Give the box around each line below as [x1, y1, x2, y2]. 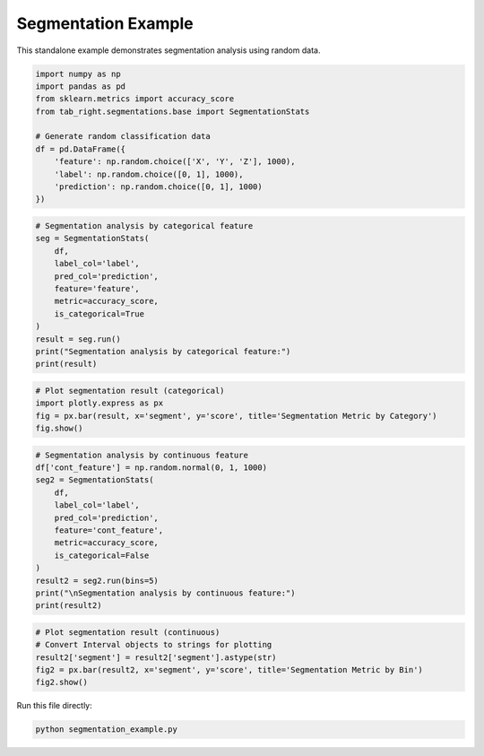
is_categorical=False [54, 550, 150, 560]
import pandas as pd [35, 81, 125, 91]
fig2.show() [35, 677, 89, 688]
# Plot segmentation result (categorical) [35, 386, 225, 395]
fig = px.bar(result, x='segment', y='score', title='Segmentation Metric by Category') [35, 411, 438, 421]
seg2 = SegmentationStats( [35, 475, 154, 485]
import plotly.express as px [35, 398, 164, 408]
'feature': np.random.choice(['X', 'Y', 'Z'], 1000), [54, 157, 296, 167]
